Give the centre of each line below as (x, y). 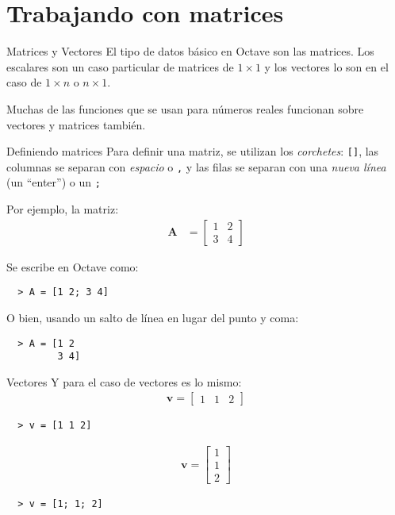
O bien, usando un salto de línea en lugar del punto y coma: (153, 317)
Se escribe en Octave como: (73, 266)
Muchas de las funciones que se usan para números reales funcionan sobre (185, 108)
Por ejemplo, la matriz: (63, 209)
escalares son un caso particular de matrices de (120, 66)
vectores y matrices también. (76, 124)
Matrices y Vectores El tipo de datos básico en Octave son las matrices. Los (190, 51)
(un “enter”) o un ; (54, 182)
